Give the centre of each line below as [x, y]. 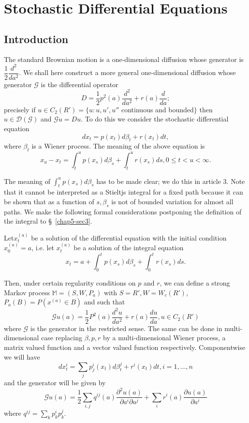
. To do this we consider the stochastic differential [155, 119]
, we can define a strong [195, 283]
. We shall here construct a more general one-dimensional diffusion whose [127, 72]
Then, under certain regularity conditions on [70, 283]
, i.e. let [43, 248]
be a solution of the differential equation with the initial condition [129, 237]
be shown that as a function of [49, 201]
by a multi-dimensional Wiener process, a [164, 338]
